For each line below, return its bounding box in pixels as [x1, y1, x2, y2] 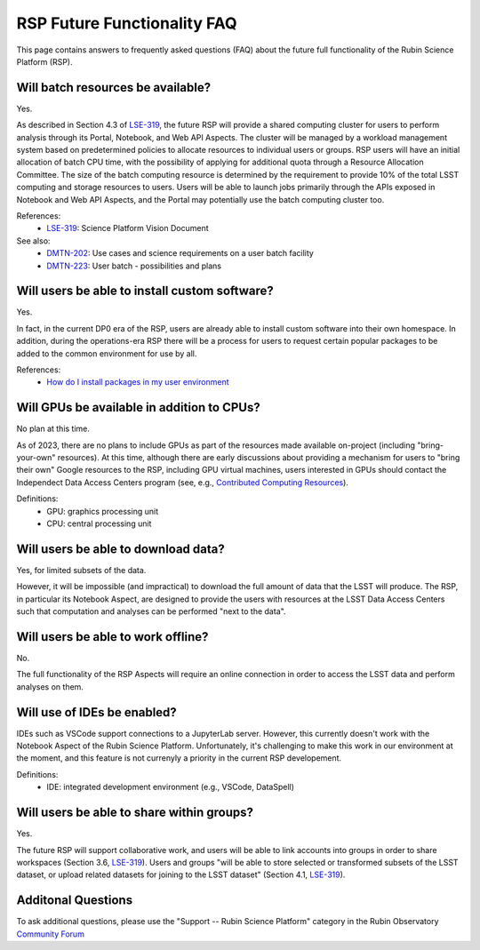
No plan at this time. [16, 423, 91, 435]
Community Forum [16, 929, 84, 939]
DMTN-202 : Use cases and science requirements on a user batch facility [46, 248, 315, 259]
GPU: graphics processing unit [46, 506, 159, 516]
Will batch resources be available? [16, 80, 212, 95]
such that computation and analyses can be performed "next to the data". [16, 606, 286, 617]
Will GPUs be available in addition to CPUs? [16, 400, 261, 415]
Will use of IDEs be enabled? [16, 705, 177, 720]
